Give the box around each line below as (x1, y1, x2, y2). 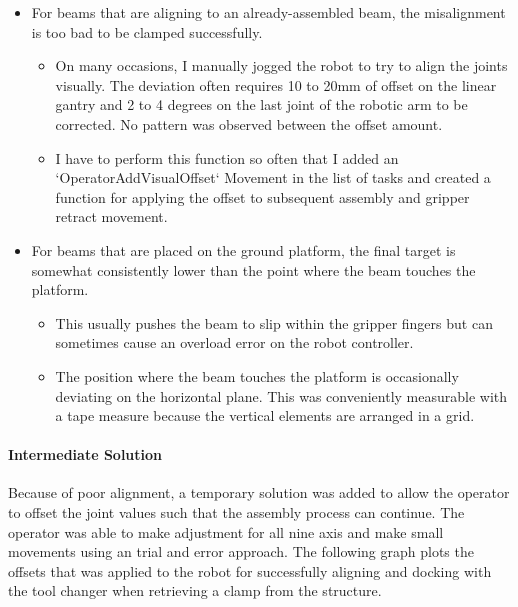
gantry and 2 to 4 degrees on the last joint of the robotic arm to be (55, 94, 468, 115)
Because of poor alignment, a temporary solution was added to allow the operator (8, 482, 510, 503)
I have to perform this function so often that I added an (55, 147, 399, 168)
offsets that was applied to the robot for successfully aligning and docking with (8, 560, 492, 581)
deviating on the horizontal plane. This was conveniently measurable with (55, 385, 508, 406)
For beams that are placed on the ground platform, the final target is (31, 239, 456, 260)
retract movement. (55, 206, 168, 227)
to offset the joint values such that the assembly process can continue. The (8, 502, 465, 523)
